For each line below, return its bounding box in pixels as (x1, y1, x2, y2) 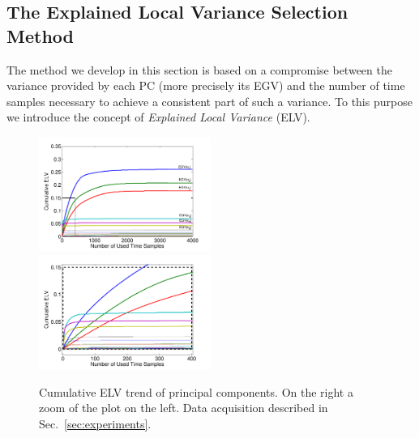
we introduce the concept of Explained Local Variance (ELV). (6, 108, 310, 125)
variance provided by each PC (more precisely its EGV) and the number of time (6, 77, 405, 94)
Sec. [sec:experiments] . (39, 415, 152, 432)
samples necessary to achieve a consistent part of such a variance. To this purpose (6, 92, 413, 109)
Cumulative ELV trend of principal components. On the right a (39, 383, 353, 400)
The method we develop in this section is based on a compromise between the (6, 61, 392, 78)
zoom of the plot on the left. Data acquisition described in (39, 399, 328, 416)
